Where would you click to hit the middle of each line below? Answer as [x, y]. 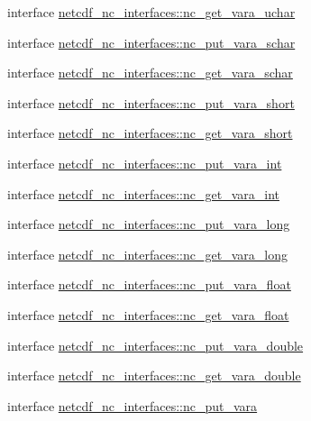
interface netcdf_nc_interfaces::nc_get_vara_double [154, 375]
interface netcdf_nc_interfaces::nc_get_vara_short [150, 133]
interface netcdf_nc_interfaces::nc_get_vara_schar [150, 73]
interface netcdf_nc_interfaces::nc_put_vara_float [149, 284]
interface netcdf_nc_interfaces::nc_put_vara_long [149, 224]
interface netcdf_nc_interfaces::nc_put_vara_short [151, 102]
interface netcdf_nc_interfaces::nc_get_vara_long [147, 254]
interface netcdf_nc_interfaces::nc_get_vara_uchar [151, 12]
